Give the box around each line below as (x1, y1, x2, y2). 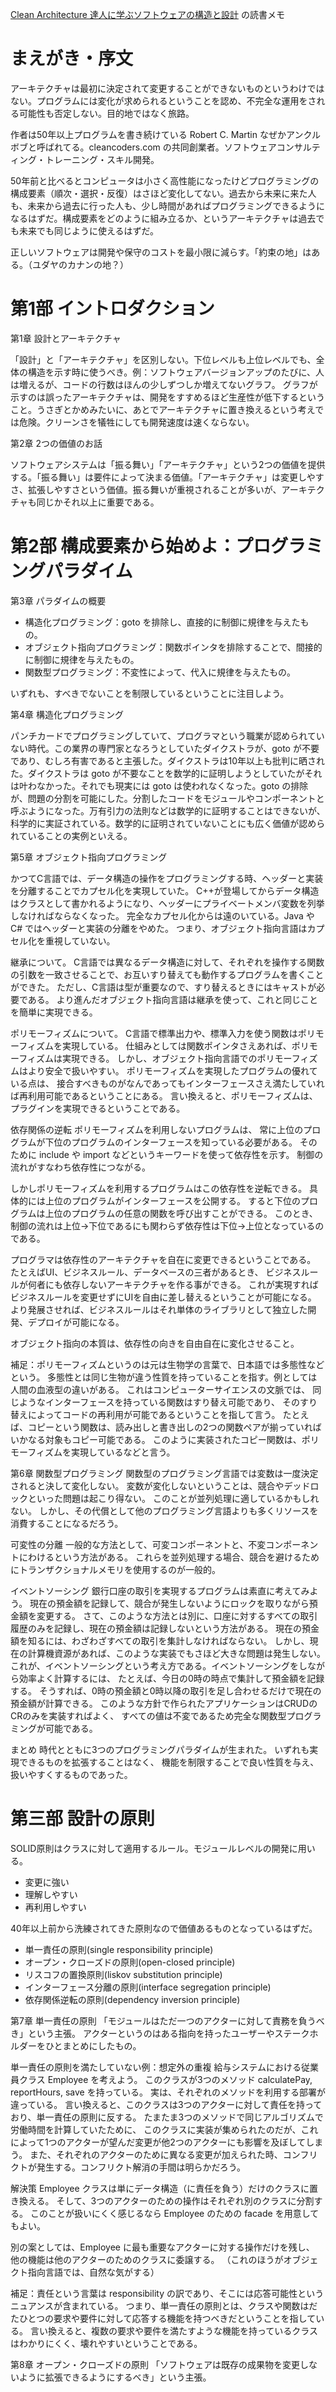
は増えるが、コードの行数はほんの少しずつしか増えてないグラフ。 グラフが (10, 378, 318, 390)
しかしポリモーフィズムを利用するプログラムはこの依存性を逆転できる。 (10, 1182, 308, 1194)
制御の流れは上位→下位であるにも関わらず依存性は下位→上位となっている (10, 1219, 316, 1232)
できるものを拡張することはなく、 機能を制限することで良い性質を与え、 (18, 1756, 320, 1768)
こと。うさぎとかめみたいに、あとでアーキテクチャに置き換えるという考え (10, 403, 316, 415)
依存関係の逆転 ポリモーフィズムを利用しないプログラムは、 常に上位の (10, 1123, 304, 1135)
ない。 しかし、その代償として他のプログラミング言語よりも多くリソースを (10, 1504, 319, 1517)
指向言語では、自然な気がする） (27, 2266, 160, 2278)
